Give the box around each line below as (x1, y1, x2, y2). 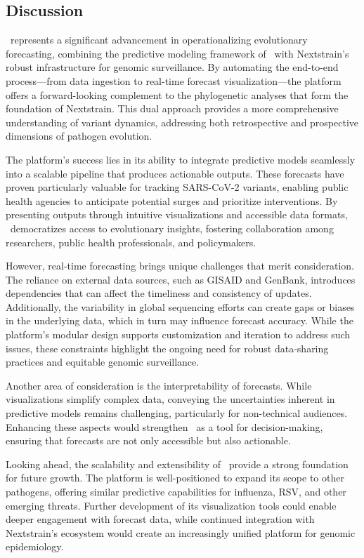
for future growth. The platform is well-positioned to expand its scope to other (6, 470, 344, 485)
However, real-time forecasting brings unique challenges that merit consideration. (6, 258, 354, 273)
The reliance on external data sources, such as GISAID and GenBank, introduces (6, 272, 356, 286)
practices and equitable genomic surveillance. (6, 354, 200, 369)
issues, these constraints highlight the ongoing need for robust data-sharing (6, 340, 329, 355)
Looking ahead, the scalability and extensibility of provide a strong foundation (6, 456, 349, 471)
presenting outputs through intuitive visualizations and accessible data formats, (6, 207, 348, 222)
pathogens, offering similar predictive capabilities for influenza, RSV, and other (6, 484, 346, 499)
